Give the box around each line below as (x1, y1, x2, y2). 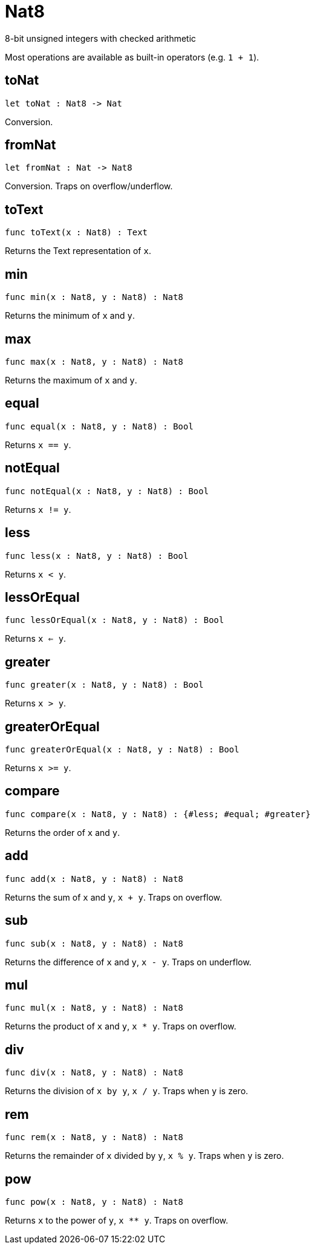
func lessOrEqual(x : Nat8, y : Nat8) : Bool (5, 615, 224, 625)
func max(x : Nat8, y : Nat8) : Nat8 (5, 356, 184, 367)
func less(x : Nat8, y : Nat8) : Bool (5, 550, 189, 561)
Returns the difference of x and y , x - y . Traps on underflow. (5, 956, 252, 967)
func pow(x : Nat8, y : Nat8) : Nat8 (5, 1196, 184, 1207)
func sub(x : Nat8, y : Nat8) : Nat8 (5, 938, 184, 948)
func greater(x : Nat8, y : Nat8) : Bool (5, 680, 204, 690)
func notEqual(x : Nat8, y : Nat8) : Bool (5, 486, 209, 496)
